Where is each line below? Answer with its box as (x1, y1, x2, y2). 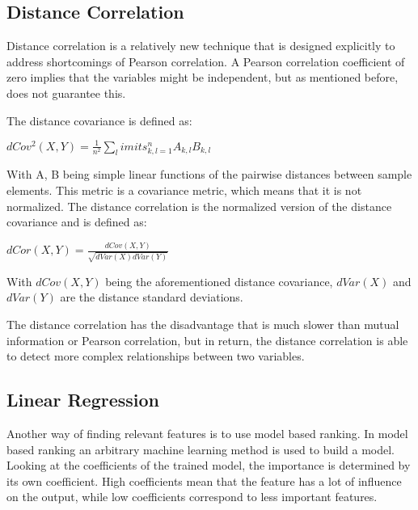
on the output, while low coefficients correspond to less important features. (6, 488, 378, 505)
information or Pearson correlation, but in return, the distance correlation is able (6, 331, 408, 348)
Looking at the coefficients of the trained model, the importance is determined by (6, 457, 411, 474)
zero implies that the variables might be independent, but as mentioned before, (6, 69, 399, 86)
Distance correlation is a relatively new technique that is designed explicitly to (6, 37, 395, 54)
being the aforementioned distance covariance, (105, 272, 333, 289)
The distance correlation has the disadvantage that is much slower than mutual (6, 316, 399, 333)
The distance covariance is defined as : (6, 112, 192, 129)
